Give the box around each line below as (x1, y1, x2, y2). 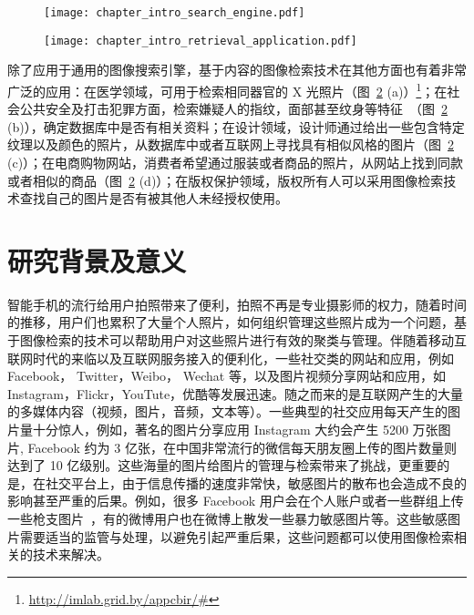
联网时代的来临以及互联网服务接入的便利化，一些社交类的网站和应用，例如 (7, 348, 454, 367)
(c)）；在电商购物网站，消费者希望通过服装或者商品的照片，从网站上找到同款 (7, 152, 464, 171)
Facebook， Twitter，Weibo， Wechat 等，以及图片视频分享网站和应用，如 (7, 366, 446, 385)
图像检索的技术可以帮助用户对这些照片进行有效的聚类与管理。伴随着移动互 (19, 331, 467, 350)
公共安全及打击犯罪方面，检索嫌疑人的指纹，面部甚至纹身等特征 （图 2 (19, 99, 448, 118)
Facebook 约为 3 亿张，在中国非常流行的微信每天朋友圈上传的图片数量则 (27, 437, 457, 456)
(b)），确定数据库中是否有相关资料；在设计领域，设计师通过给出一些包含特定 (7, 117, 465, 136)
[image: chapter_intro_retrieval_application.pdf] (44, 34, 357, 47)
